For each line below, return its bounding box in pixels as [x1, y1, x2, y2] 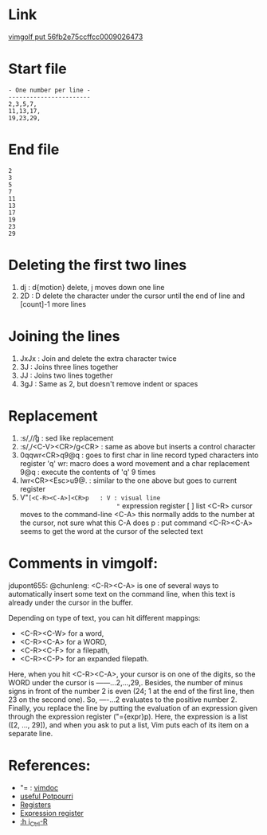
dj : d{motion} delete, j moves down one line [19, 282, 165, 292]
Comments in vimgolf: [8, 554, 158, 572]
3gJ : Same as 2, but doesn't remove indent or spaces [19, 378, 198, 388]
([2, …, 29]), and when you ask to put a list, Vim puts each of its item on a [8, 719, 249, 730]
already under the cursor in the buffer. [8, 598, 134, 607]
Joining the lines [8, 327, 120, 345]
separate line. [8, 728, 53, 738]
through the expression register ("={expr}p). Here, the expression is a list [8, 712, 249, 721]
